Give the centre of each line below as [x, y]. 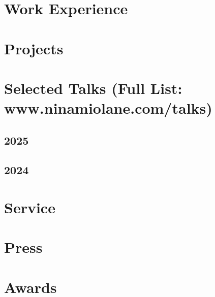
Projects [34, 48]
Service [30, 207]
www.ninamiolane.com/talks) [108, 108]
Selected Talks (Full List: [93, 88]
